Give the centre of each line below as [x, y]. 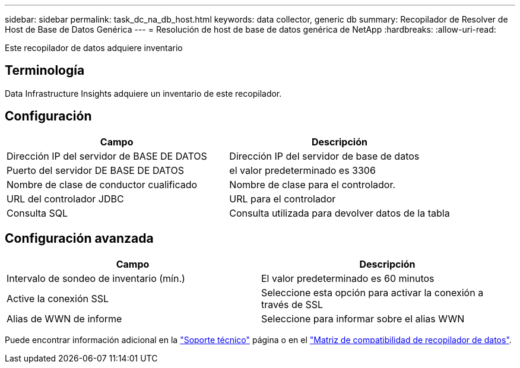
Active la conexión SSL [58, 298]
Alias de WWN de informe [64, 318]
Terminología [45, 71]
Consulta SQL [37, 213]
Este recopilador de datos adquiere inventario [94, 48]
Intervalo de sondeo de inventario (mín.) [96, 278]
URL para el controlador [283, 199]
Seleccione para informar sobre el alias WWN [363, 318]
